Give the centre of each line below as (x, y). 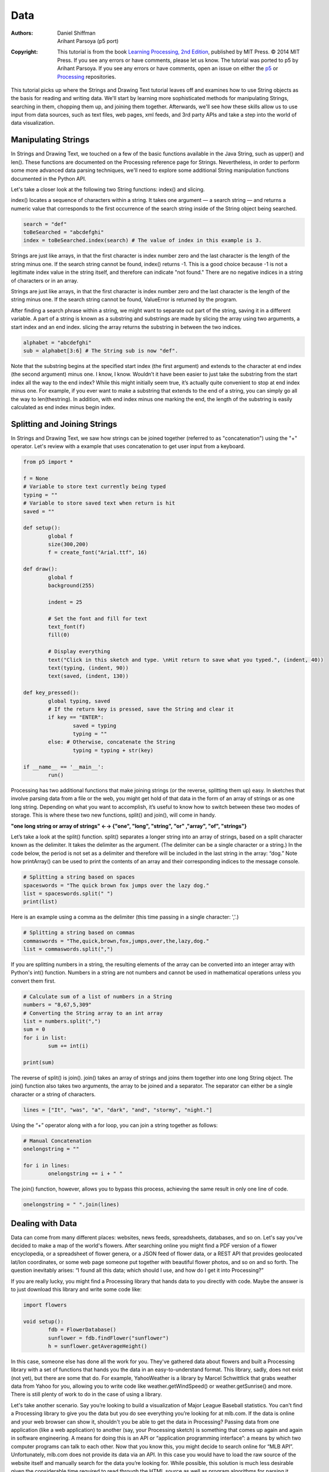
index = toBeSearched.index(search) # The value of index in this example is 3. (142, 241)
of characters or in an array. (45, 280)
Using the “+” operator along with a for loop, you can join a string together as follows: (114, 1125)
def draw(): (41, 569)
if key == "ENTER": (76, 717)
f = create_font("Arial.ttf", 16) (98, 553)
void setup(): (43, 1321)
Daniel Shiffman (76, 33)
